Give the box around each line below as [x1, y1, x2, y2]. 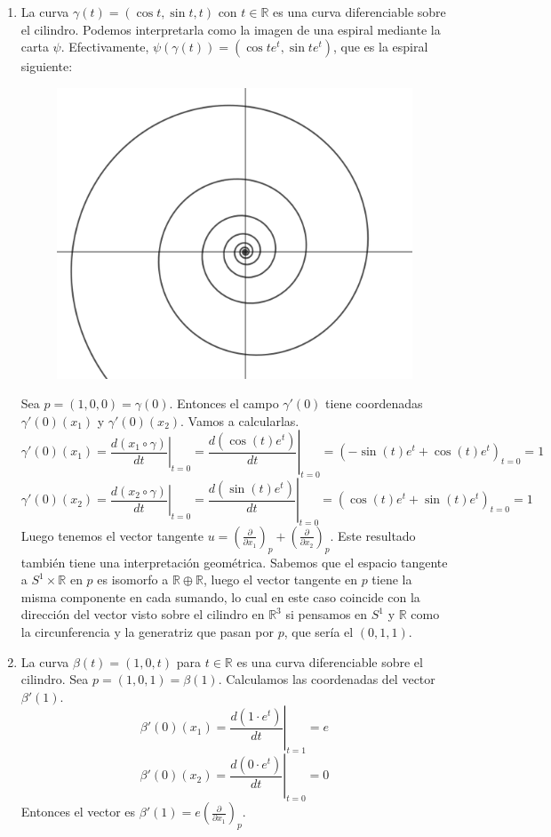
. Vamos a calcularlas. [180, 411, 299, 430]
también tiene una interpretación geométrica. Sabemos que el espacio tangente [20, 552, 448, 571]
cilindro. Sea [20, 670, 89, 688]
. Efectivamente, [60, 37, 149, 56]
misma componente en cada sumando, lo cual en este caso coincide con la [20, 587, 420, 606]
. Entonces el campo [169, 394, 279, 413]
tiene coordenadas [325, 394, 423, 413]
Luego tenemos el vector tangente [20, 526, 204, 544]
